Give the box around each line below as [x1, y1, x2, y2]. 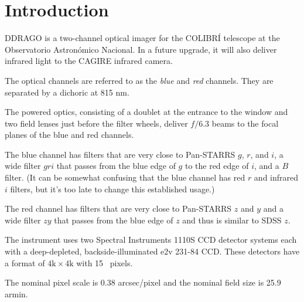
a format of [5, 256, 45, 269]
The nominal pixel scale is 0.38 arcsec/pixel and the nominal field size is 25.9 [5, 276, 281, 289]
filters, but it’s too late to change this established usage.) [10, 182, 215, 195]
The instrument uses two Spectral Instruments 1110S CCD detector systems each [5, 233, 297, 246]
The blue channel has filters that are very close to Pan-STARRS [5, 148, 235, 160]
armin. [5, 287, 28, 300]
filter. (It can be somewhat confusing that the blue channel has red [5, 171, 245, 184]
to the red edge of [185, 160, 249, 172]
